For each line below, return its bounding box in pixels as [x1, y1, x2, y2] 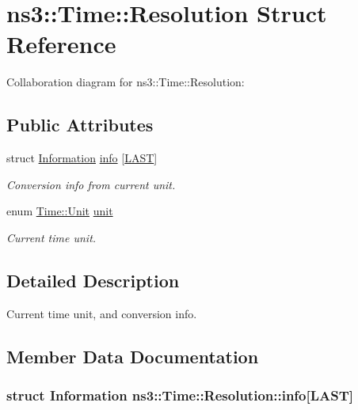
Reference [6, 28, 116, 60]
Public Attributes [6, 112, 154, 137]
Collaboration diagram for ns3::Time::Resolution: [6, 74, 245, 90]
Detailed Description [6, 268, 180, 292]
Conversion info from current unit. [6, 176, 176, 192]
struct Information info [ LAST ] [6, 150, 158, 166]
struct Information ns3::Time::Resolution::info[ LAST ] [6, 385, 354, 404]
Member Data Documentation [6, 344, 259, 368]
